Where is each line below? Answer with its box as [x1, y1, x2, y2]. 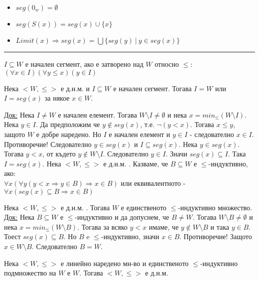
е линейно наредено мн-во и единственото [60, 258, 189, 268]
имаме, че [148, 221, 179, 232]
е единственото [121, 202, 167, 212]
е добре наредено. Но [36, 129, 102, 139]
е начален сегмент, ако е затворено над [25, 59, 143, 69]
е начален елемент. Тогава [58, 109, 137, 120]
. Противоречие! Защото [179, 231, 252, 242]
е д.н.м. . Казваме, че [103, 158, 168, 168]
